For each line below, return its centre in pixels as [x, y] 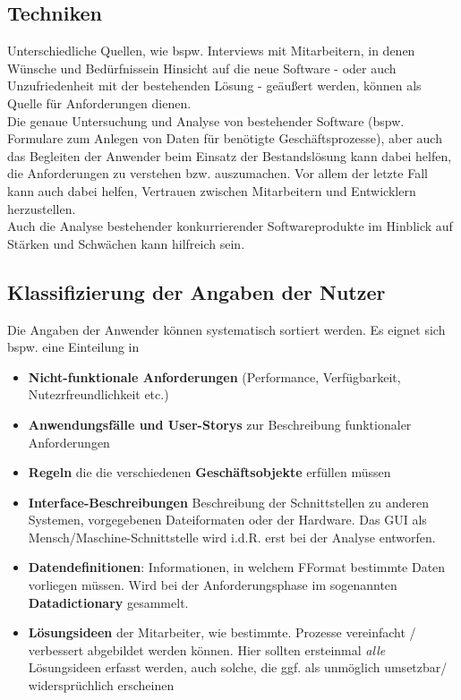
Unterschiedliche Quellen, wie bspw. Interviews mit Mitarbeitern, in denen [211, 51]
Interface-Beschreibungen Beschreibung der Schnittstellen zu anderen [229, 502]
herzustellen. [42, 208]
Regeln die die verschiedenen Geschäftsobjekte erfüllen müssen [209, 472]
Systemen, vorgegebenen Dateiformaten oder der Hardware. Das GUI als [227, 520]
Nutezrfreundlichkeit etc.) [98, 394]
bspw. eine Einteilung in [73, 347]
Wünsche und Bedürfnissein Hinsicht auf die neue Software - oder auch [202, 68]
